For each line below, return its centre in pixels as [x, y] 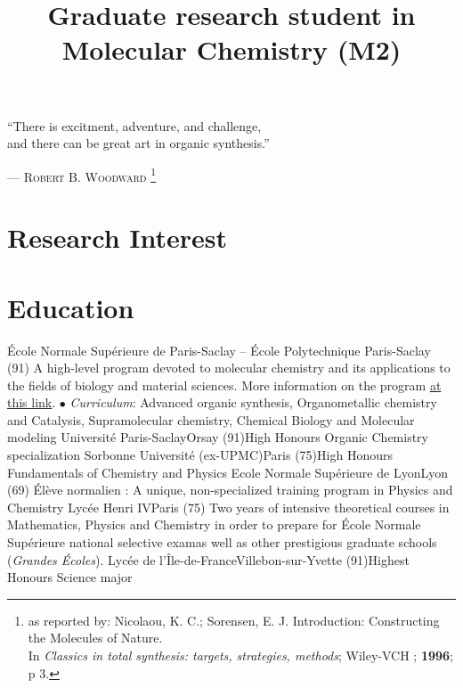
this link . [32, 402]
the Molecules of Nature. [95, 638]
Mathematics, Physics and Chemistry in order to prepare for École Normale [214, 524]
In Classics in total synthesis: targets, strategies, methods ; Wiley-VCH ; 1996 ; [240, 655]
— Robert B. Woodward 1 [82, 175]
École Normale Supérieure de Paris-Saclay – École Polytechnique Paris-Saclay [219, 350]
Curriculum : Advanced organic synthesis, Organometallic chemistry [253, 402]
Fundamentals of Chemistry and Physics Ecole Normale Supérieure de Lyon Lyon [227, 472]
